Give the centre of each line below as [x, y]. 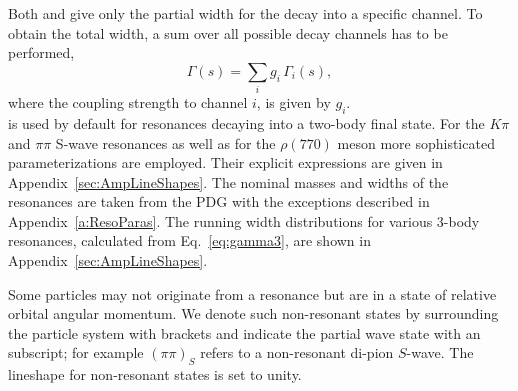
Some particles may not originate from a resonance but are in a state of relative [252, 293]
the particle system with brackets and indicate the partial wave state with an [244, 332]
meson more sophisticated [416, 142]
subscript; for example [76, 352]
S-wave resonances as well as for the [165, 142]
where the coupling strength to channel [128, 102]
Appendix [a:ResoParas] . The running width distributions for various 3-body [244, 220]
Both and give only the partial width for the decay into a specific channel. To [245, 13]
